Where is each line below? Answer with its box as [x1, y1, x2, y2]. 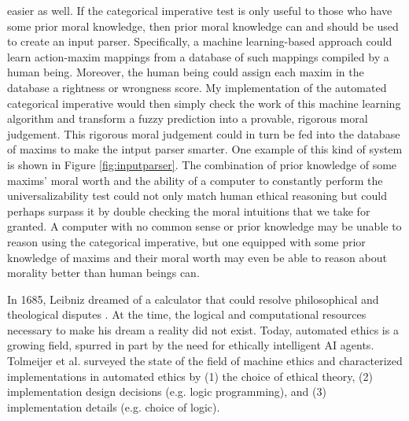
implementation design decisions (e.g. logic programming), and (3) [7, 383, 326, 400]
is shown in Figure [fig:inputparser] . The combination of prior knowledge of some [7, 156, 397, 172]
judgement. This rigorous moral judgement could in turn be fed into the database [7, 125, 400, 142]
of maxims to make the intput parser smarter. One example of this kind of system [7, 141, 403, 157]
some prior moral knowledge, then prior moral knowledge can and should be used [7, 17, 399, 34]
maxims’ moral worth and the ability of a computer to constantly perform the [7, 172, 383, 188]
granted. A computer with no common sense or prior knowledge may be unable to [7, 218, 402, 235]
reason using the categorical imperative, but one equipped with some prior [7, 233, 366, 249]
